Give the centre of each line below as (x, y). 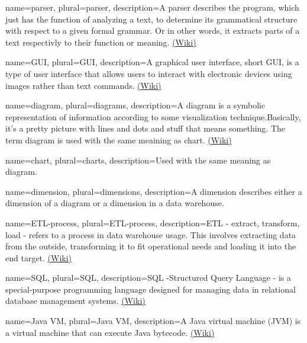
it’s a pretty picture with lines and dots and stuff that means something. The (146, 128)
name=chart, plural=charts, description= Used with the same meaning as (138, 160)
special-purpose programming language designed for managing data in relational (151, 289)
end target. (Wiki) (39, 257)
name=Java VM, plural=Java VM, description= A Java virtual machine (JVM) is (153, 321)
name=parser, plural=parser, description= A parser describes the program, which (152, 7)
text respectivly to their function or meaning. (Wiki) (101, 42)
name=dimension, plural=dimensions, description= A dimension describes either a (154, 191)
